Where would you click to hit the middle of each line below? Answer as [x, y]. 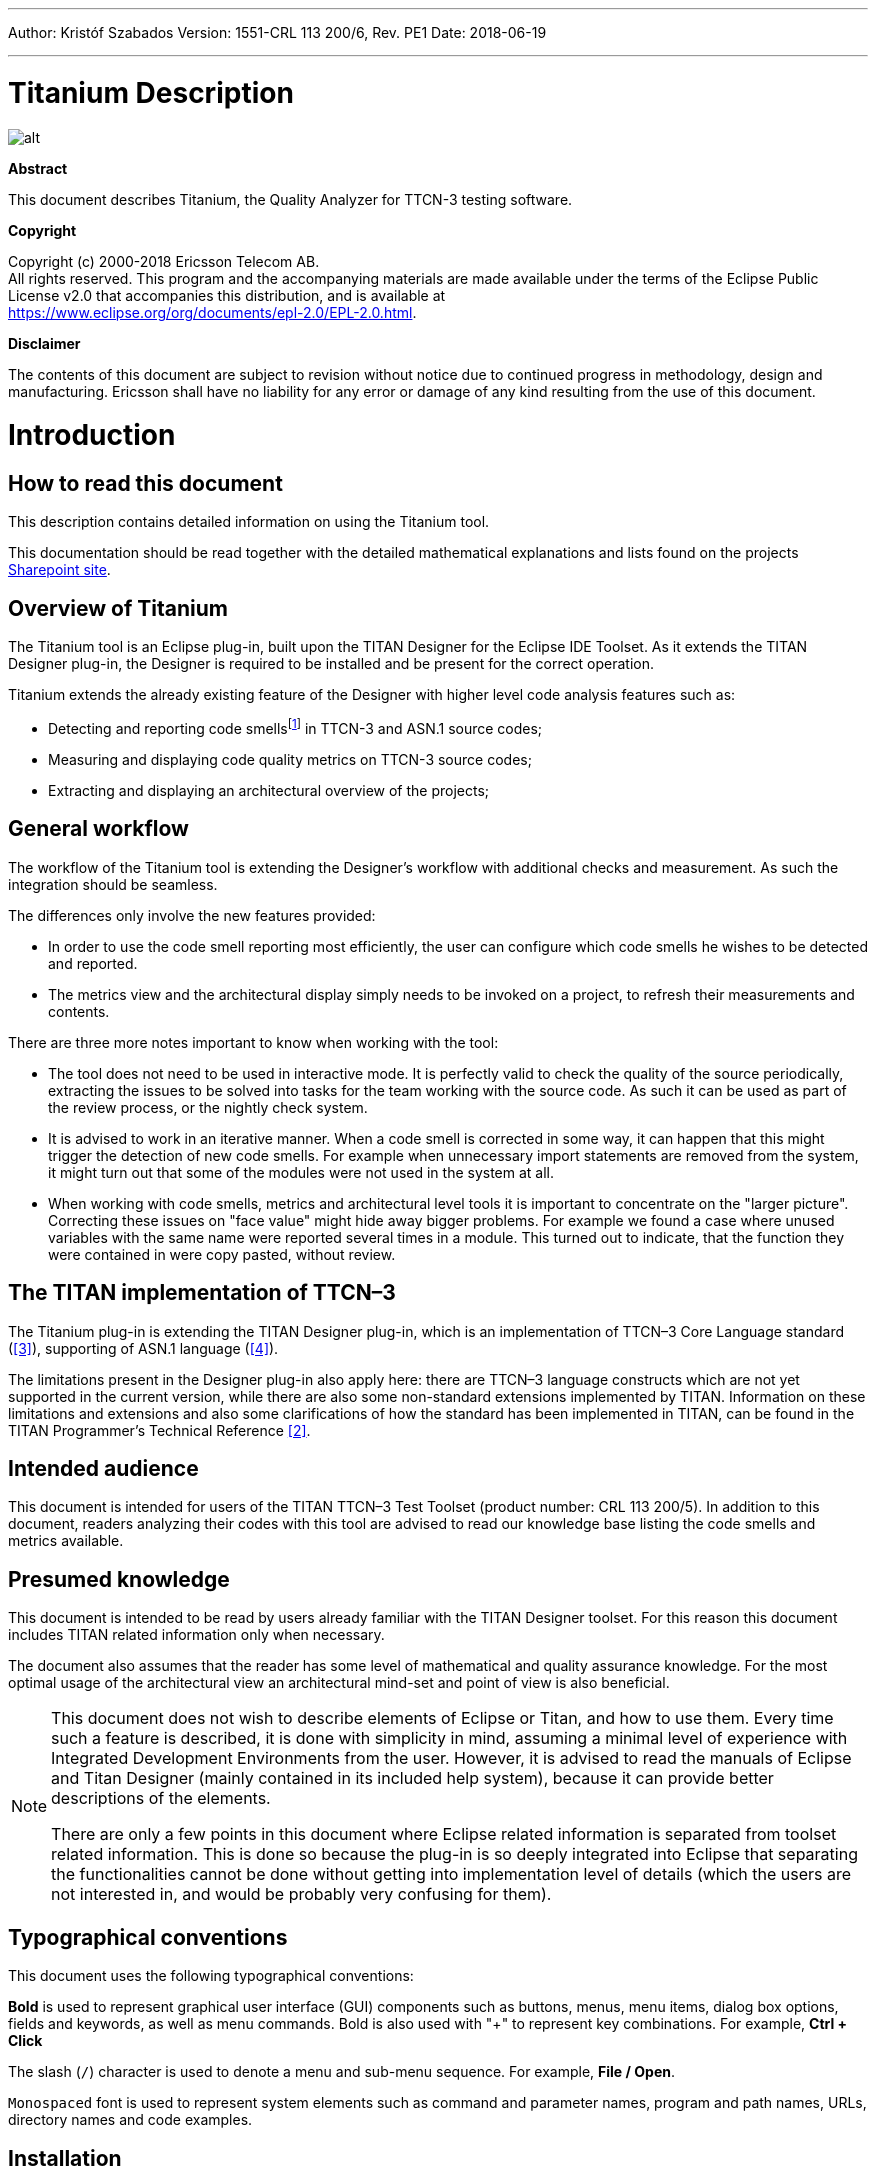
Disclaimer [44, 343]
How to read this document [145, 483]
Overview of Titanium [118, 608]
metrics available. [66, 1541]
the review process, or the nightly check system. [208, 1107]
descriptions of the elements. [161, 1798]
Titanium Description [151, 92]
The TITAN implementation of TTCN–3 [202, 1293]
